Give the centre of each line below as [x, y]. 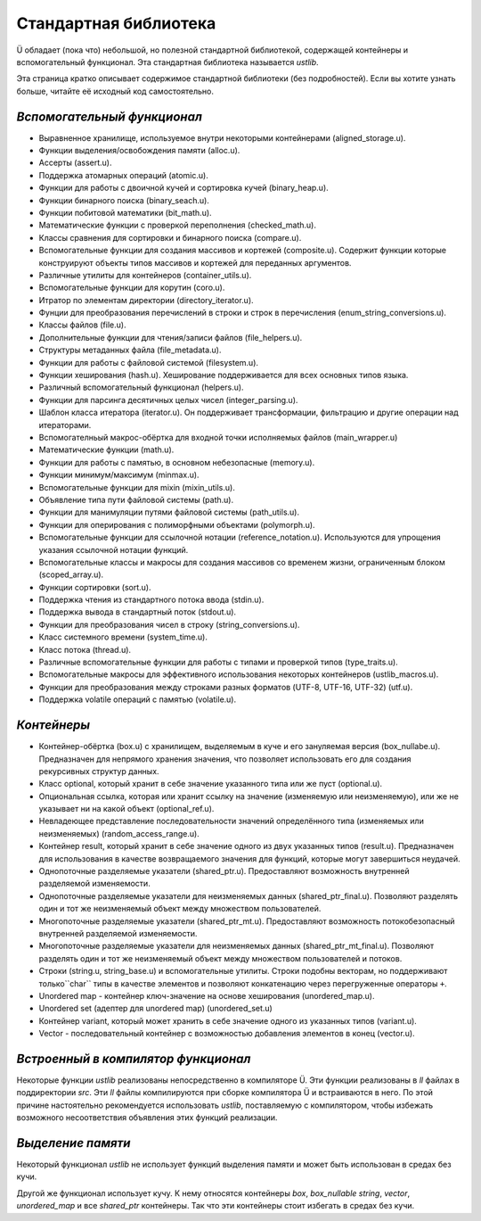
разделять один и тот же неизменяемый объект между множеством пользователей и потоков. [220, 958]
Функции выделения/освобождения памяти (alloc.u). [139, 151]
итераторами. [65, 425]
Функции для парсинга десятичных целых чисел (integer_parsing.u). [168, 400]
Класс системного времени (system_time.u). [123, 637]
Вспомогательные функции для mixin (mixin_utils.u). [137, 487]
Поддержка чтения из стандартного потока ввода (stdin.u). [151, 600]
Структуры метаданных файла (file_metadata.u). [130, 350]
